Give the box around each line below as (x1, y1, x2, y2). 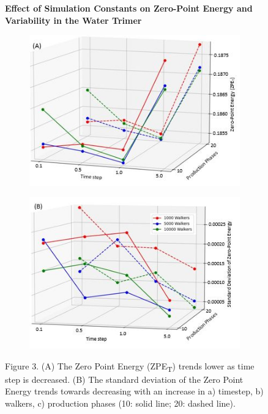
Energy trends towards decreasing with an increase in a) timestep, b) (5, 385, 264, 398)
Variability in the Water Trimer (5, 13, 142, 26)
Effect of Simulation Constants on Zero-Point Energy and (5, 2, 253, 14)
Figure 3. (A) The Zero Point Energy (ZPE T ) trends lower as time (5, 359, 255, 374)
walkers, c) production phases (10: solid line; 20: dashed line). (5, 396, 236, 409)
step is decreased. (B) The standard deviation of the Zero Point (5, 372, 244, 385)
